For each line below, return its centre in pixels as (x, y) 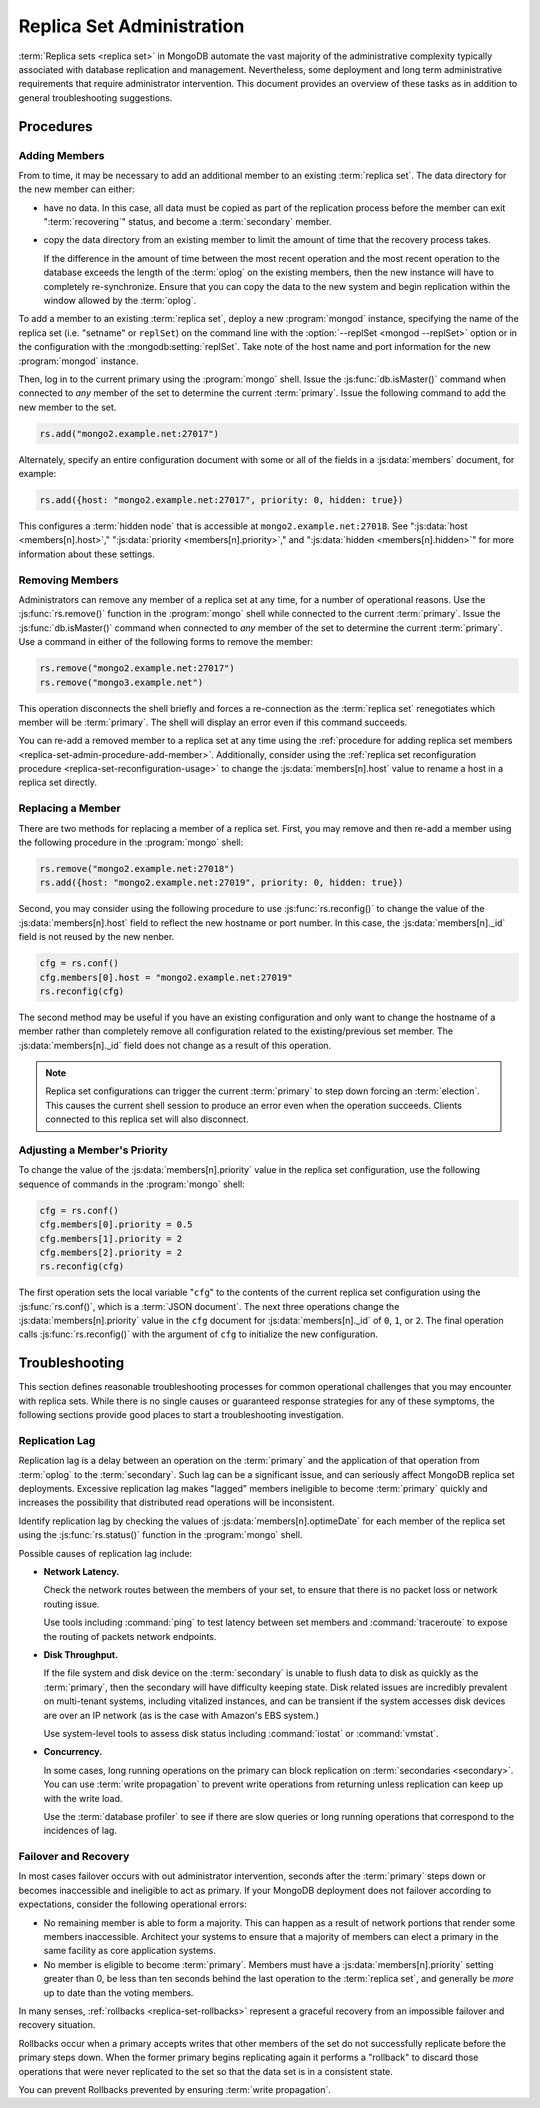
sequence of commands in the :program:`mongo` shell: (131, 1184)
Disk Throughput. (81, 1654)
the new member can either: (76, 189)
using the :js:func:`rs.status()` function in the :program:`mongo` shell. (160, 1535)
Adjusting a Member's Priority (93, 1150)
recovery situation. (57, 2025)
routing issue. (71, 1604)
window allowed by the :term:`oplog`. (120, 300)
